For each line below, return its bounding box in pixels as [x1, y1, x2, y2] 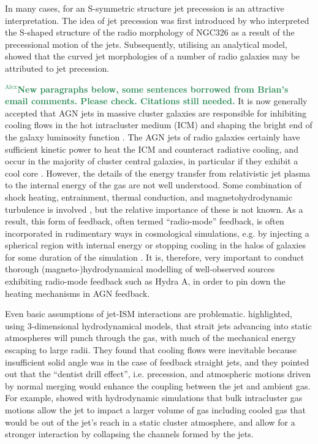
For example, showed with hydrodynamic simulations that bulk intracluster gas [5, 391, 303, 404]
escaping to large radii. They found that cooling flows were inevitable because [5, 343, 297, 356]
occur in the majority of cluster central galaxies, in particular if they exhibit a [5, 155, 298, 167]
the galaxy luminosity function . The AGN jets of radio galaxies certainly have [5, 130, 300, 143]
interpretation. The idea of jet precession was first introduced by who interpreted [5, 13, 309, 26]
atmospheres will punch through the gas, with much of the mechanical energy [5, 331, 296, 344]
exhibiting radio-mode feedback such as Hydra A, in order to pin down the [5, 275, 286, 288]
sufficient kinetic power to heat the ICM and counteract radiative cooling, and [5, 142, 298, 155]
